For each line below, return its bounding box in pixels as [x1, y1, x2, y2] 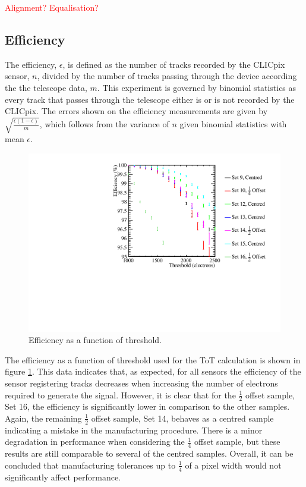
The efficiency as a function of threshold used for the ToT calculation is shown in [5, 353, 301, 366]
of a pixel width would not [185, 458, 282, 471]
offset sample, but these [194, 435, 280, 448]
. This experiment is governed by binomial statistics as [97, 81, 296, 93]
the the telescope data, [5, 81, 87, 93]
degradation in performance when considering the [5, 435, 185, 448]
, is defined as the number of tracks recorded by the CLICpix [62, 58, 285, 70]
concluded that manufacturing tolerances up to [5, 458, 176, 471]
